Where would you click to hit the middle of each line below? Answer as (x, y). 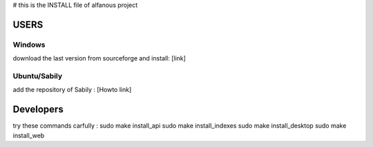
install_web (29, 135)
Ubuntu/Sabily (38, 76)
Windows (29, 45)
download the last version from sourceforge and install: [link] (99, 58)
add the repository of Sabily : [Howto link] (72, 90)
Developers (38, 110)
